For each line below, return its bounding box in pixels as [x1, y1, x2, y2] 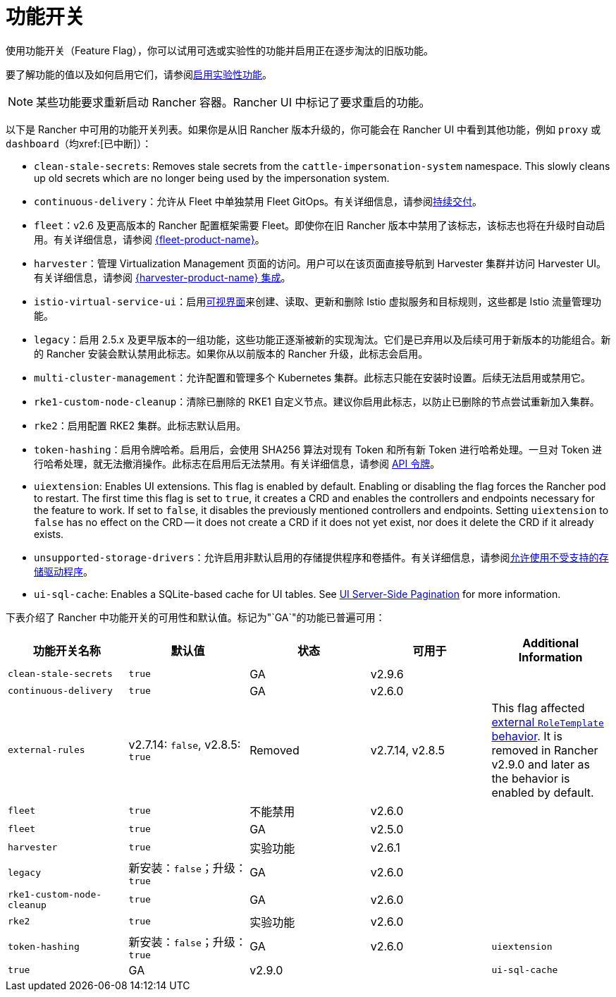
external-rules [8, 745, 85, 756]
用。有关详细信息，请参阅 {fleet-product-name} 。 [34, 233, 265, 245]
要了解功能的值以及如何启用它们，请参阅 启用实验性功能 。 [6, 68, 272, 80]
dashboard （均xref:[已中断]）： [6, 137, 152, 149]
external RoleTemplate [491, 714, 604, 729]
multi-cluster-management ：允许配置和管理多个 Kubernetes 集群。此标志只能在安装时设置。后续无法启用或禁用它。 [34, 371, 591, 384]
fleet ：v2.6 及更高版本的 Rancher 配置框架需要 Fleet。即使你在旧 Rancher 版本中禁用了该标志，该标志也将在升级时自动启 [34, 219, 605, 231]
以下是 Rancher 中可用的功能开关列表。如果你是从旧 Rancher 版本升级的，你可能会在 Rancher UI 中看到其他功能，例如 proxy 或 [6, 123, 601, 135]
